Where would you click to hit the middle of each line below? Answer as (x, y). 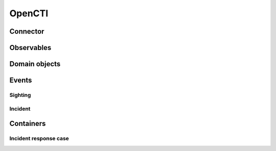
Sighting (20, 95)
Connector (27, 31)
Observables (30, 48)
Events (21, 80)
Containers (28, 124)
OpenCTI (29, 13)
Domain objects (35, 64)
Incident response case (39, 139)
